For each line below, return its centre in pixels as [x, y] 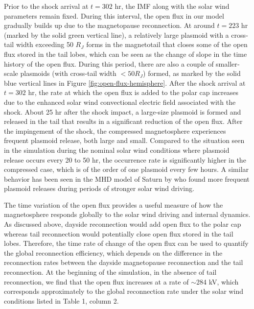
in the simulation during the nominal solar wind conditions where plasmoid [117, 150]
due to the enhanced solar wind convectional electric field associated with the [120, 102]
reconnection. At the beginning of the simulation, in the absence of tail [110, 272]
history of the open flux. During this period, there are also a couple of [109, 63]
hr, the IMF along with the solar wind [172, 6]
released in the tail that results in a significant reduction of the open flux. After [123, 121]
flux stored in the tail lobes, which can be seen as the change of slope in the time [126, 54]
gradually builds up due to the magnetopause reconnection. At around [109, 25]
